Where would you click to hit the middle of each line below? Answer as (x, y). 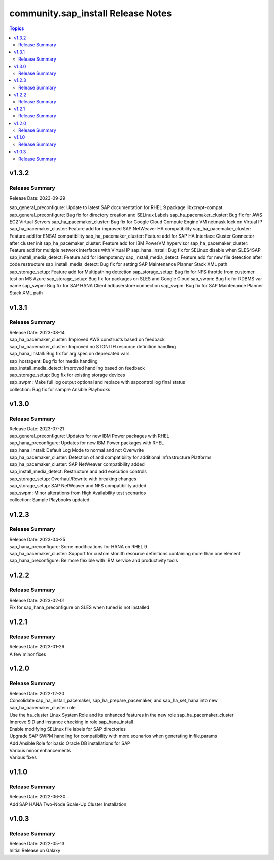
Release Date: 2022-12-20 (37, 693)
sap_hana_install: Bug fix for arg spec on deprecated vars (70, 354)
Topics (17, 28)
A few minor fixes (28, 654)
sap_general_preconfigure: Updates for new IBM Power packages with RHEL (89, 436)
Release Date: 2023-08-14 (37, 332)
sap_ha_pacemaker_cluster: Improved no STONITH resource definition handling (93, 346)
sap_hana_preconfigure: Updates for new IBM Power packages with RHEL (87, 443)
